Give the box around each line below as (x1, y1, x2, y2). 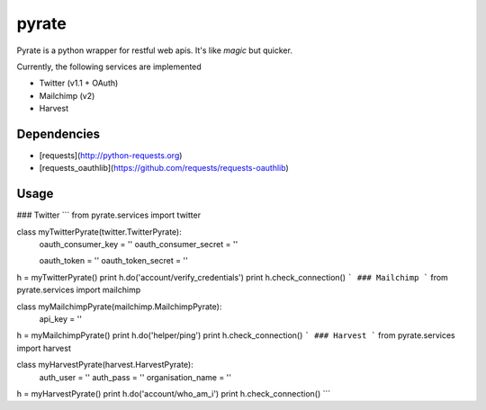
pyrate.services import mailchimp (16, 284, 141, 296)
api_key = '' (39, 314, 83, 325)
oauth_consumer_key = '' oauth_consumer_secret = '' (39, 239, 238, 250)
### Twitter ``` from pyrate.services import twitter (16, 209, 202, 220)
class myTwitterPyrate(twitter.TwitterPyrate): (16, 226, 182, 237)
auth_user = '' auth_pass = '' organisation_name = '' (39, 371, 232, 382)
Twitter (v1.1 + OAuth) (39, 77, 119, 89)
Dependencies (16, 126, 101, 141)
